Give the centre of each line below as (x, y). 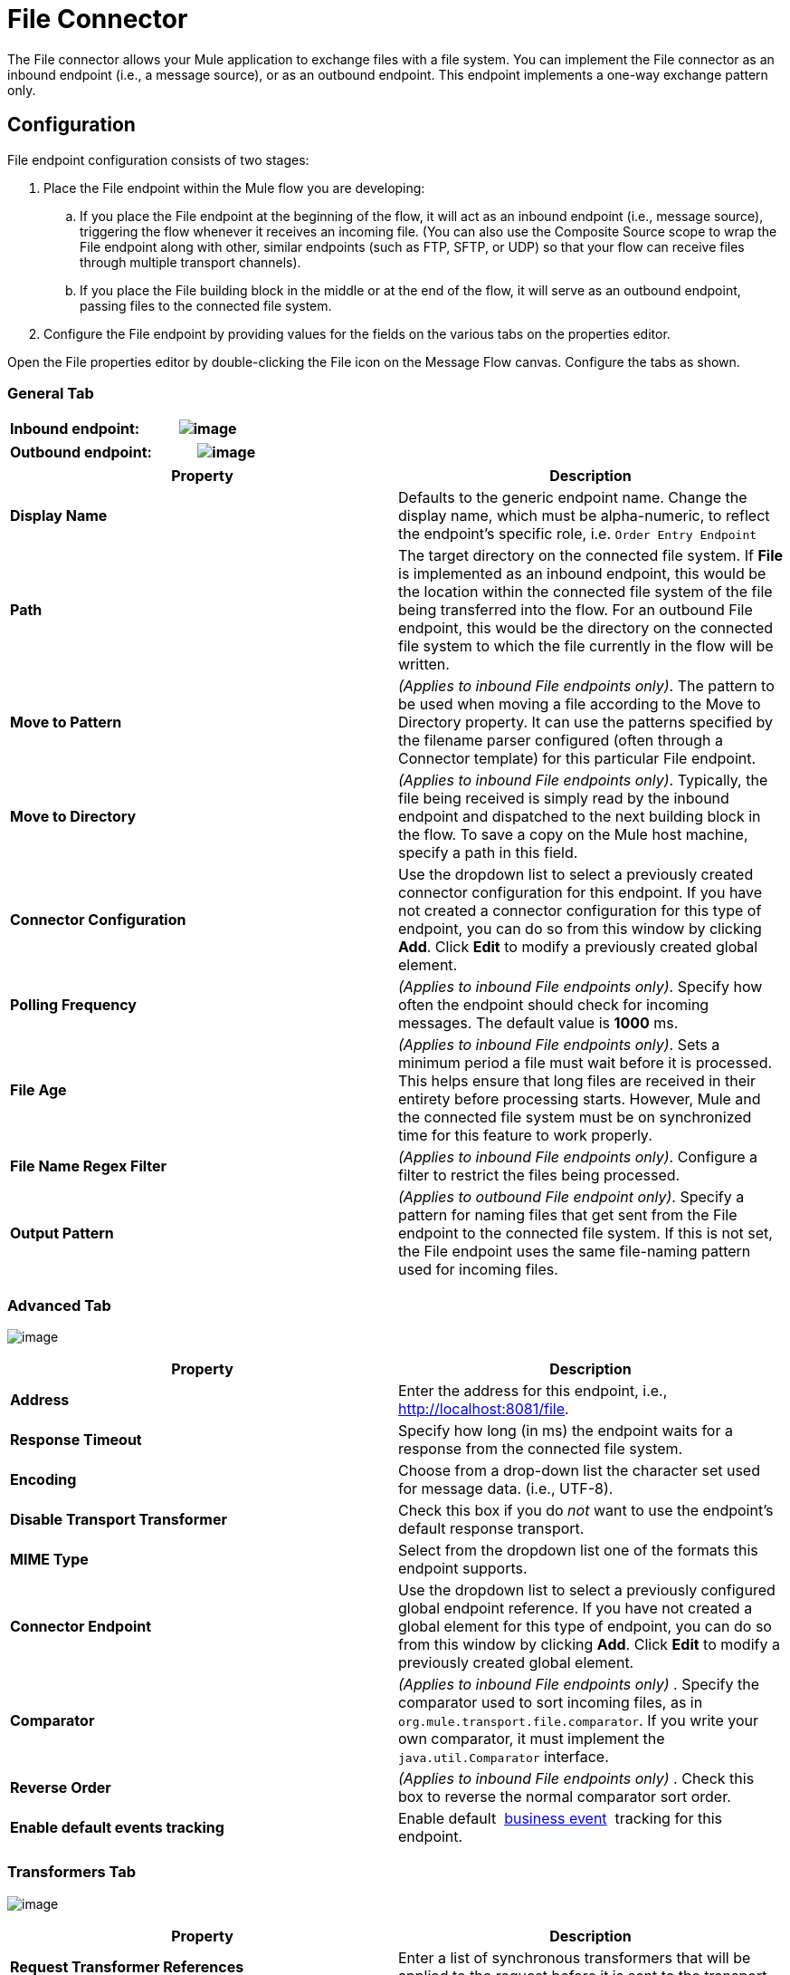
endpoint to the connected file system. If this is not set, (585, 1233)
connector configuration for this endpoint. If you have (581, 893)
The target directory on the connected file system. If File (590, 556)
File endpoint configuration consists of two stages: (158, 159)
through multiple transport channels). (190, 262)
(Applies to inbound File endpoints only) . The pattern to (586, 686)
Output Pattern (62, 1233)
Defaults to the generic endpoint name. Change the (573, 498)
